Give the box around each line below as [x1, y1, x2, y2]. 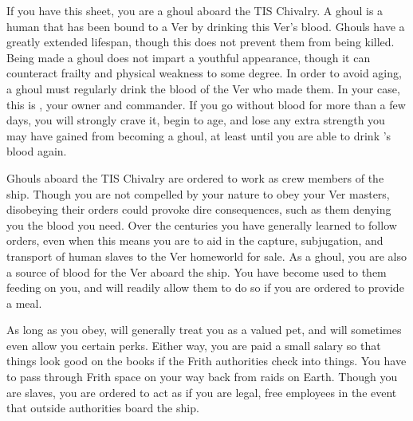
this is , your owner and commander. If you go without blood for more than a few [6, 96, 406, 112]
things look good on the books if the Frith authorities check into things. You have [6, 352, 407, 369]
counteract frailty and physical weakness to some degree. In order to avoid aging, [6, 65, 402, 81]
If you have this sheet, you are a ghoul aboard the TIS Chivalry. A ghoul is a [6, 2, 383, 18]
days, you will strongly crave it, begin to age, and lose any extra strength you [6, 112, 385, 128]
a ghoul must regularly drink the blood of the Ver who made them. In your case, [6, 80, 400, 96]
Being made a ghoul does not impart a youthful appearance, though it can [6, 49, 371, 65]
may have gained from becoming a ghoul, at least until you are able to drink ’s [6, 127, 391, 144]
